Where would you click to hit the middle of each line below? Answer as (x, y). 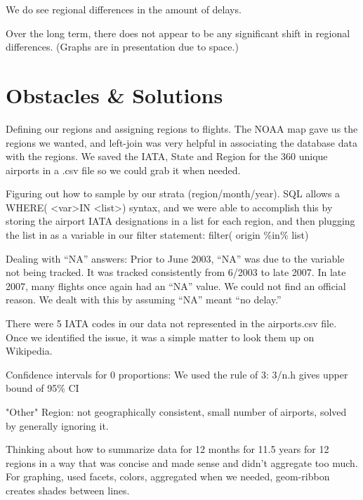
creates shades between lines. (68, 490)
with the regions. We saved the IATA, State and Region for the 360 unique (167, 156)
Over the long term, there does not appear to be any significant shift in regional (178, 33)
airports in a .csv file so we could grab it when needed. (123, 170)
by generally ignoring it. (57, 425)
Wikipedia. (29, 351)
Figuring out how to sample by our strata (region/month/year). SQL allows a (173, 193)
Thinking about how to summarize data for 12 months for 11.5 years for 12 (167, 449)
